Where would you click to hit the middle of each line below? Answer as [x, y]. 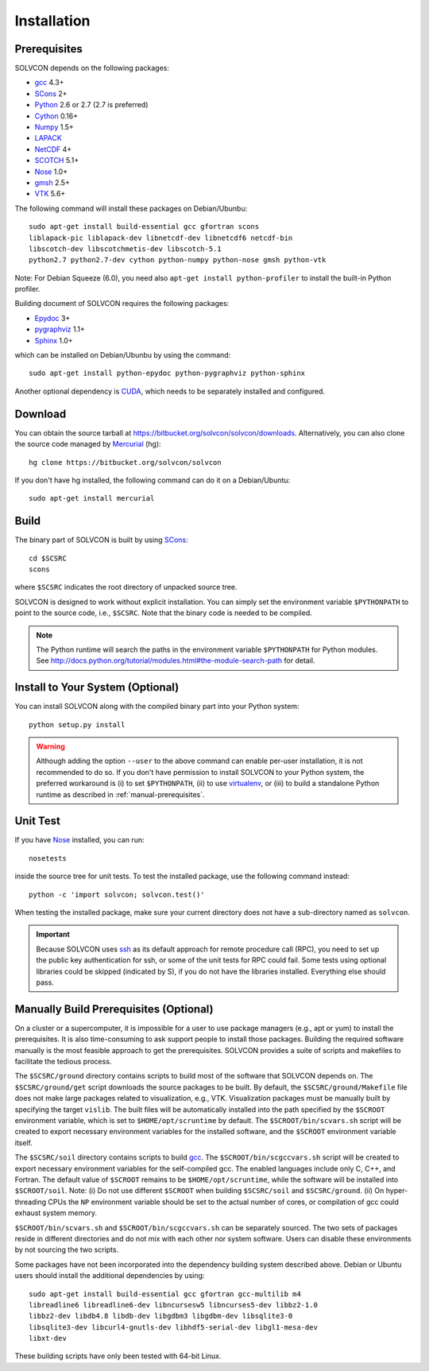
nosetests [48, 858]
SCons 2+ [51, 93]
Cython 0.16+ [56, 116]
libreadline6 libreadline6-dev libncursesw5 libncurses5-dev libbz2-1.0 [173, 1305]
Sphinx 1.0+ [54, 340]
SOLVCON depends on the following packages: [92, 68]
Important [53, 935]
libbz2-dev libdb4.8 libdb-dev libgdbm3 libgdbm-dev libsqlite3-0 [161, 1316]
